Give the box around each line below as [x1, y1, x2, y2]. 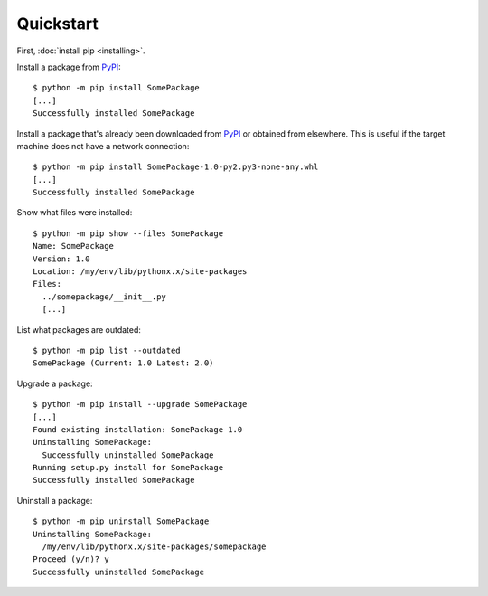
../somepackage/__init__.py [42, 291, 167, 302]
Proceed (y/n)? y [33, 554, 109, 564]
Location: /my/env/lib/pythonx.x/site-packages [33, 267, 248, 277]
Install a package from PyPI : [16, 61, 121, 72]
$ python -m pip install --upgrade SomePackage [33, 399, 248, 410]
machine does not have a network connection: [16, 140, 190, 151]
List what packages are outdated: [16, 324, 142, 335]
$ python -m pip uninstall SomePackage [33, 516, 210, 526]
